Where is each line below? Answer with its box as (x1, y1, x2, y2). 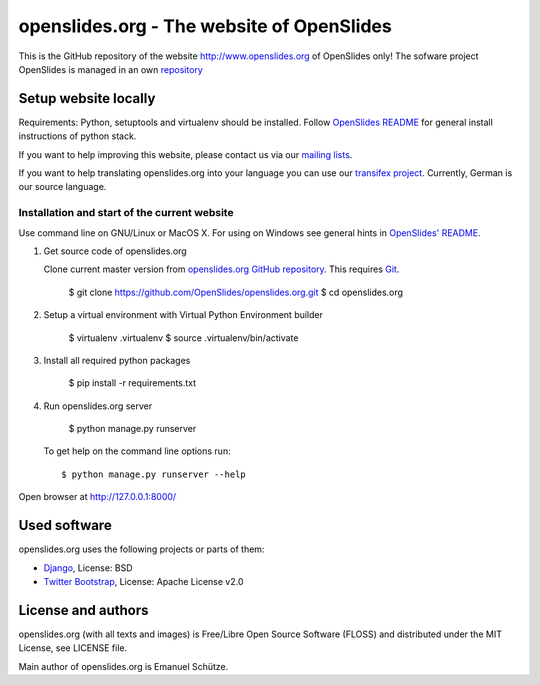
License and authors (18, 601, 149, 619)
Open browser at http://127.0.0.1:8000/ (18, 491, 177, 503)
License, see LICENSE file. (18, 642, 128, 654)
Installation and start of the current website (18, 206, 234, 220)
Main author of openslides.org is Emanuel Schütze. (18, 660, 229, 672)
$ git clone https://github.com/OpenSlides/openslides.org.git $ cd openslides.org (68, 286, 404, 298)
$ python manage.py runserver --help (61, 468, 247, 480)
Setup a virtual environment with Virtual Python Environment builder (43, 309, 324, 321)
